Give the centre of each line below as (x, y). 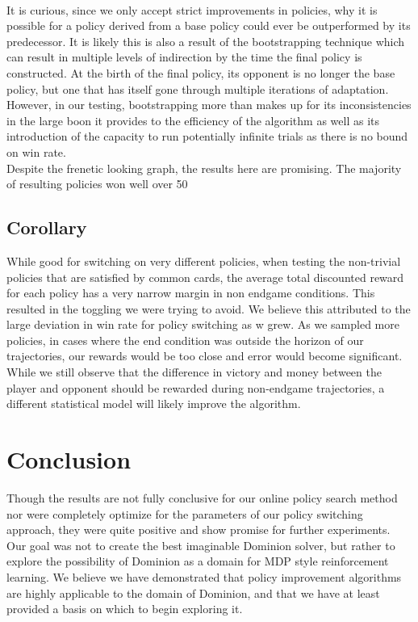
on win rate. (36, 151)
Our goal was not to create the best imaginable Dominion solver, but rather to (201, 545)
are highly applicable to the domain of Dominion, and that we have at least (193, 593)
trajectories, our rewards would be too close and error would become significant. (205, 356)
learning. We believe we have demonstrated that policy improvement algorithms (204, 576)
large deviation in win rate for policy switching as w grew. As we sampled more (203, 324)
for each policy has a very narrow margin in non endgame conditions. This (191, 293)
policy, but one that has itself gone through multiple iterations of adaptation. (198, 88)
